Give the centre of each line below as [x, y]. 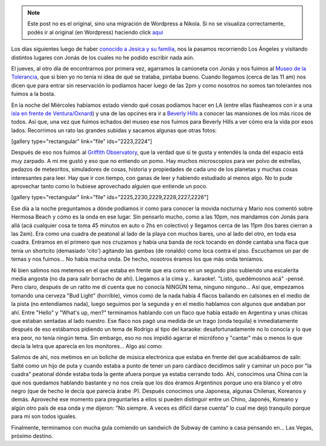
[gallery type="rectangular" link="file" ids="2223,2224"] [81, 141]
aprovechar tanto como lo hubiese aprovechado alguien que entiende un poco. [109, 186]
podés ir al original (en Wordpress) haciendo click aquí [95, 32]
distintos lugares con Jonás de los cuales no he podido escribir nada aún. [103, 57]
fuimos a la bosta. [33, 94]
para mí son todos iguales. [44, 416]
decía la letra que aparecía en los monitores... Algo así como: [87, 346]
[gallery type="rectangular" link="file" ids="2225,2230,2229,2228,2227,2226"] [110, 197]
